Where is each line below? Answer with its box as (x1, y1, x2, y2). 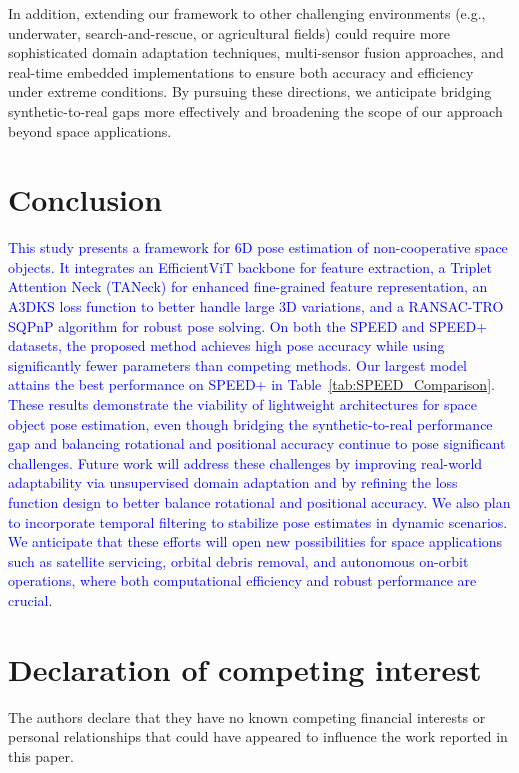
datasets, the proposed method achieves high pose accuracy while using (8, 335, 445, 356)
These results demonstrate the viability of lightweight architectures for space (8, 394, 477, 415)
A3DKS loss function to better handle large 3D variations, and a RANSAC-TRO (8, 296, 504, 317)
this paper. (8, 745, 74, 766)
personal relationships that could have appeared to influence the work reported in (8, 726, 508, 747)
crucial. (8, 589, 53, 610)
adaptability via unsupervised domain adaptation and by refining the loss (8, 472, 458, 493)
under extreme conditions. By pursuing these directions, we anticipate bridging (8, 81, 492, 102)
